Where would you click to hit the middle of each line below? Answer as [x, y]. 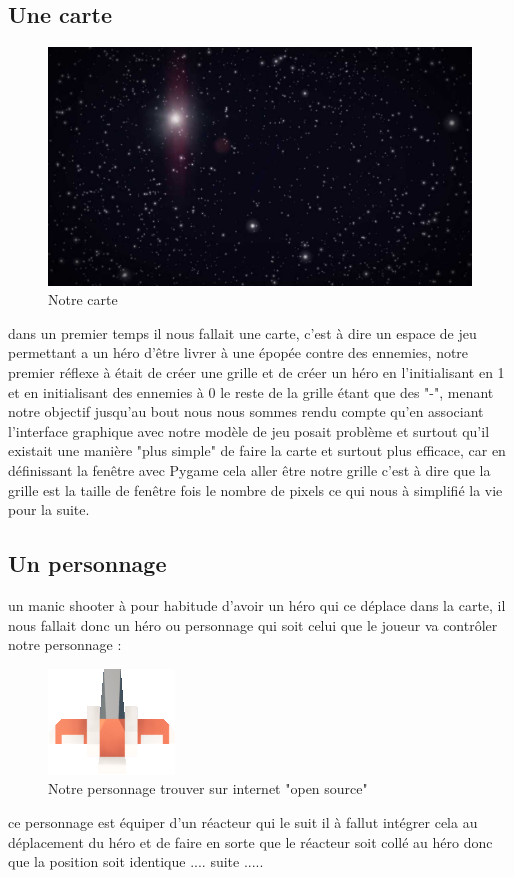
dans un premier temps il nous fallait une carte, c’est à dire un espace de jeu [242, 332]
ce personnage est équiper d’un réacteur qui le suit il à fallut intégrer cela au [243, 822]
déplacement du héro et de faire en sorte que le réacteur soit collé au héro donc [250, 841]
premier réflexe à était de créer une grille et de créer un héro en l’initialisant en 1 [256, 372]
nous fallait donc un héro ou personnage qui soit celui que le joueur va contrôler [253, 624]
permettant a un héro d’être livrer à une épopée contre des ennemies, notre [238, 352]
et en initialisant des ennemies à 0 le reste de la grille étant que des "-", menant [251, 391]
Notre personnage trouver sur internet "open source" [208, 788]
